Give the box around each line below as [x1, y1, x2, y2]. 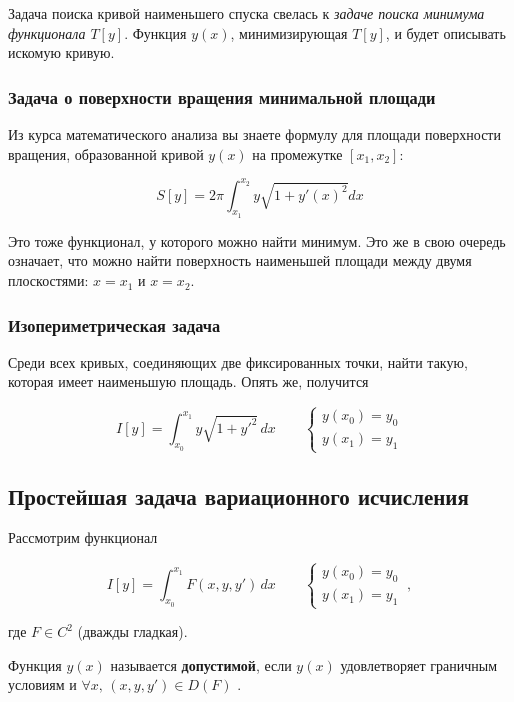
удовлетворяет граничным [340, 654, 498, 675]
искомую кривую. [8, 42, 115, 63]
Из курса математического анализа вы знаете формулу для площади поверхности [8, 124, 501, 144]
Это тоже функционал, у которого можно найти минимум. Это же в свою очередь [8, 230, 506, 251]
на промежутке [252, 143, 343, 164]
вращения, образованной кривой [8, 143, 204, 164]
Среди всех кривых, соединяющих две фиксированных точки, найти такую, [8, 351, 468, 372]
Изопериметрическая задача [8, 312, 221, 337]
